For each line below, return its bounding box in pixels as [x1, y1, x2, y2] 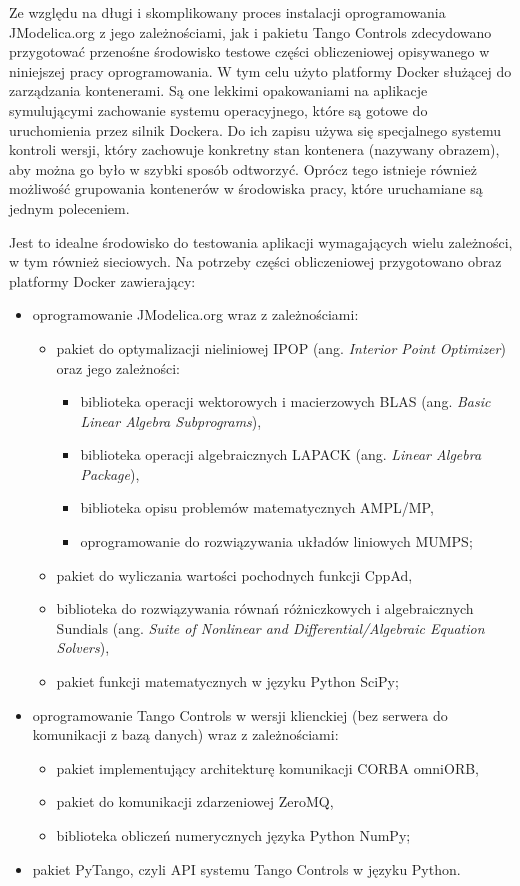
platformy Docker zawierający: [9, 270, 196, 291]
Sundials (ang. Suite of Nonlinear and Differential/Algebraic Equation [56, 617, 485, 638]
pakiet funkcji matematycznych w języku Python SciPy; [56, 671, 399, 692]
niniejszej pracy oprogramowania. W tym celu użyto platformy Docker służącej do [9, 60, 512, 81]
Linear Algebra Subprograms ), [80, 410, 262, 431]
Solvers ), [56, 637, 110, 658]
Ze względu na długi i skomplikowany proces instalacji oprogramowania [9, 2, 446, 22]
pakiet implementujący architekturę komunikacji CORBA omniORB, [56, 757, 480, 778]
